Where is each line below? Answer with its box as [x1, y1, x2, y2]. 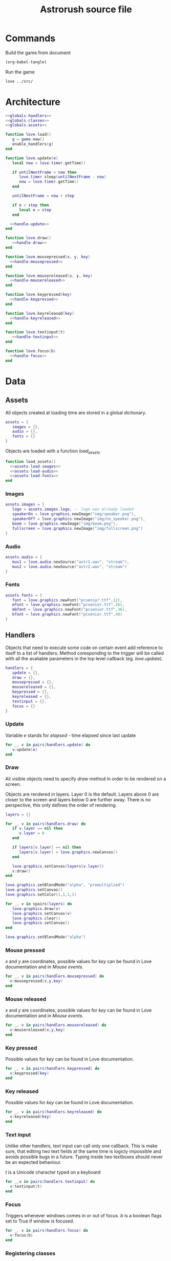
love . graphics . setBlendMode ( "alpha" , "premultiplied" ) [5, 882, 125, 888]
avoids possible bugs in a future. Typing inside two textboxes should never [5, 1154, 163, 1160]
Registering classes [5, 1250, 56, 1257]
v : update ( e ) [12, 747, 38, 752]
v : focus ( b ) [10, 1233, 33, 1238]
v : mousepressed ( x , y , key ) [10, 979, 63, 984]
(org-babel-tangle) [5, 59, 47, 65]
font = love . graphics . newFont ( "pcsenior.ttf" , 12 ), [12, 598, 123, 603]
